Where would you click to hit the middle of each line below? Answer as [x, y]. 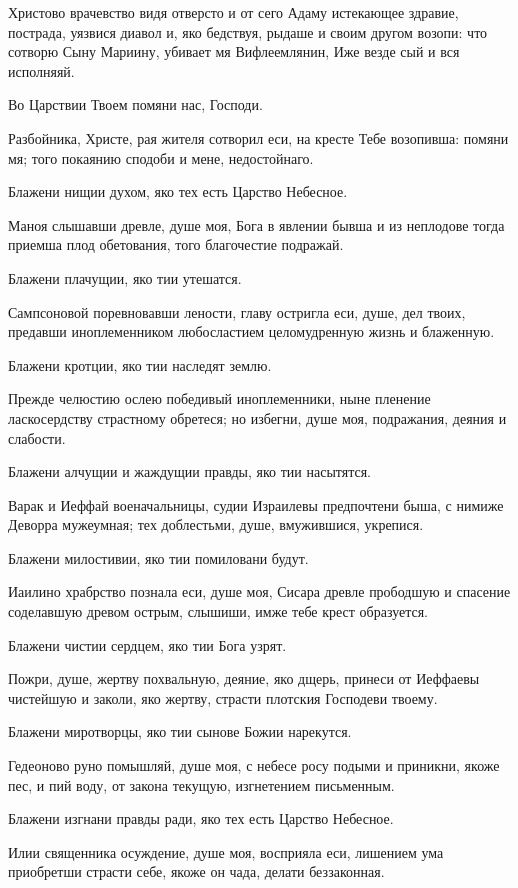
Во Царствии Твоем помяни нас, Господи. [135, 104]
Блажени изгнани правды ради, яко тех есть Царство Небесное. [201, 818]
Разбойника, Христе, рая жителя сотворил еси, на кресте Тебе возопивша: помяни [258, 137]
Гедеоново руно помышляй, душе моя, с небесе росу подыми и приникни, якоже [254, 765]
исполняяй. [41, 70]
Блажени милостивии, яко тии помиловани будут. [158, 557]
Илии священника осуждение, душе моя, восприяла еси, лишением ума [226, 851]
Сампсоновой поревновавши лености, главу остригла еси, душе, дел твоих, [237, 311]
